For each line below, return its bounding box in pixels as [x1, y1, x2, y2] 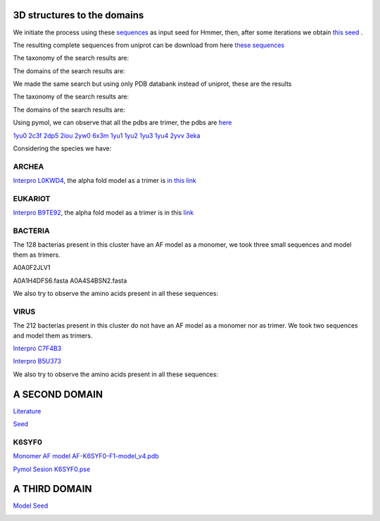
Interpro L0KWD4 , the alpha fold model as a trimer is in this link [13, 176, 196, 185]
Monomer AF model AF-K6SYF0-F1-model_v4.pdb [13, 452, 160, 461]
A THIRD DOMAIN [13, 483, 92, 495]
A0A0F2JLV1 [13, 264, 51, 272]
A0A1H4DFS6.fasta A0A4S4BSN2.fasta [13, 276, 127, 285]
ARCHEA [13, 162, 44, 172]
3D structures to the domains [13, 9, 144, 21]
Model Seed [13, 501, 49, 510]
